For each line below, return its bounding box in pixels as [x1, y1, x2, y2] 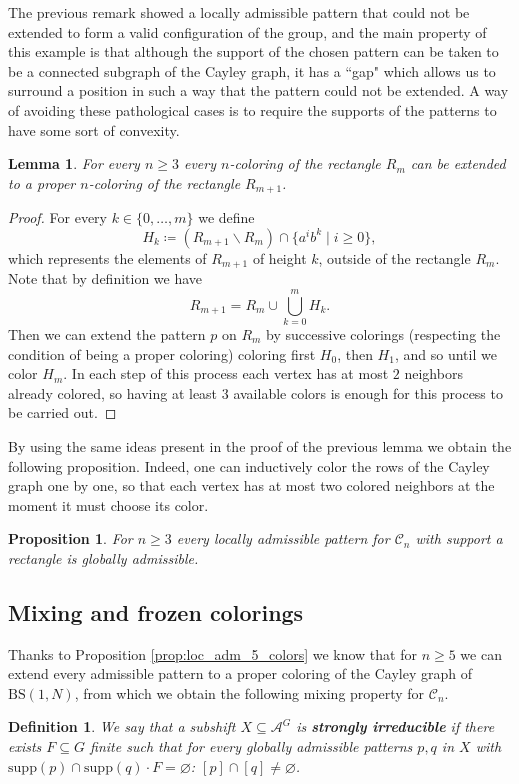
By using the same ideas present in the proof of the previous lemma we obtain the [8, 435, 512, 456]
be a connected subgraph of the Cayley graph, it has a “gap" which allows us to [8, 60, 496, 81]
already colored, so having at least [8, 382, 218, 403]
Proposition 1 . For [8, 528, 133, 549]
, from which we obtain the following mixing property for [74, 682, 425, 703]
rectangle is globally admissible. [8, 547, 199, 568]
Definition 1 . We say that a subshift [8, 716, 236, 737]
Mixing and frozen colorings [8, 596, 304, 627]
